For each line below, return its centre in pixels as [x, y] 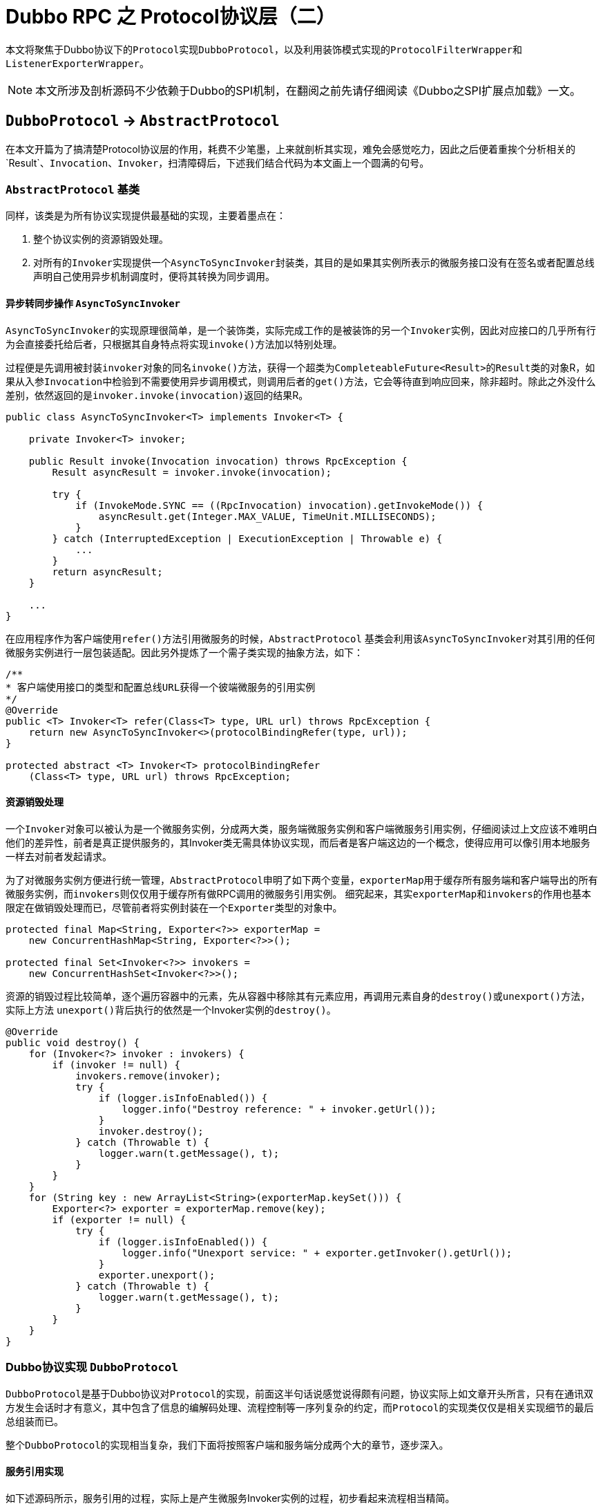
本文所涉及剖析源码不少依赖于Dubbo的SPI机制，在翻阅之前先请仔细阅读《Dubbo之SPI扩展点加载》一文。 [308, 90]
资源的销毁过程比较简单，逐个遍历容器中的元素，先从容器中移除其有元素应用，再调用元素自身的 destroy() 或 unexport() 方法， [298, 996]
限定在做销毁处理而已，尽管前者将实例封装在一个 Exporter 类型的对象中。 [174, 907]
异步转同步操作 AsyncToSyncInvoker [93, 303]
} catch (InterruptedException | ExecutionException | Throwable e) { [247, 538]
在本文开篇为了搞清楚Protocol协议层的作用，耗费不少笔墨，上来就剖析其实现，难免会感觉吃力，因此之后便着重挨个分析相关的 [290, 149]
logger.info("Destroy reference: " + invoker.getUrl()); [279, 1109]
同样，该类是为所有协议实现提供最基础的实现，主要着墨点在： [146, 216]
